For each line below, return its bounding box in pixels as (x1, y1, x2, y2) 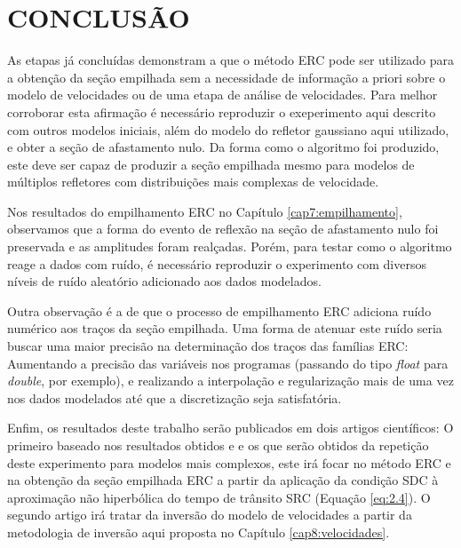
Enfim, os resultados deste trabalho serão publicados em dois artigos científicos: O (7, 418, 454, 437)
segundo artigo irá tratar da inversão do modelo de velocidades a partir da (7, 505, 412, 524)
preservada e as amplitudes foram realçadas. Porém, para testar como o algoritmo (7, 237, 452, 256)
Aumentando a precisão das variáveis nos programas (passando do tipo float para (7, 353, 449, 372)
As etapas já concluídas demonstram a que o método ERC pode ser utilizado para (7, 51, 454, 69)
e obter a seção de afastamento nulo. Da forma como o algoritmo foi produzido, (7, 138, 440, 156)
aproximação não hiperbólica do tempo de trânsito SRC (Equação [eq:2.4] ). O (7, 488, 431, 506)
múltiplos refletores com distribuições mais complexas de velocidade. (7, 172, 379, 191)
